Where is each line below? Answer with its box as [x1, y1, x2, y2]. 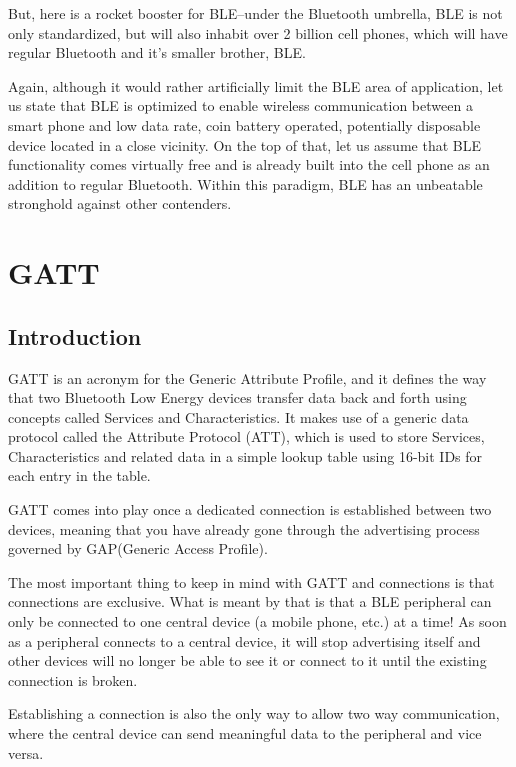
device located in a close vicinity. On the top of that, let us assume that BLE [8, 134, 481, 155]
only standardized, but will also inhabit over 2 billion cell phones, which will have [8, 22, 508, 43]
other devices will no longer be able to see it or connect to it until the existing [8, 650, 487, 671]
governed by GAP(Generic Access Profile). [8, 538, 268, 559]
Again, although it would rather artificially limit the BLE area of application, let [8, 75, 504, 96]
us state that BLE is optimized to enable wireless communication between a [8, 95, 473, 116]
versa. [8, 742, 44, 763]
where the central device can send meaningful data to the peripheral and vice [8, 723, 482, 744]
